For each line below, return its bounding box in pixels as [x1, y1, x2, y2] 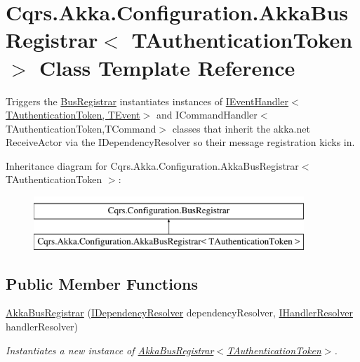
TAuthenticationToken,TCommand [6, 121, 156, 135]
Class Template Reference [39, 53, 295, 81]
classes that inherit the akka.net [172, 121, 310, 135]
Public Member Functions [6, 272, 198, 294]
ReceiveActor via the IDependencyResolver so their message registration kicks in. [6, 135, 355, 149]
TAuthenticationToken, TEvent [6, 107, 140, 122]
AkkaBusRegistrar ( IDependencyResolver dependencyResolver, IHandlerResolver [6, 305, 353, 320]
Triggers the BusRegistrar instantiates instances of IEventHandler [6, 93, 289, 108]
